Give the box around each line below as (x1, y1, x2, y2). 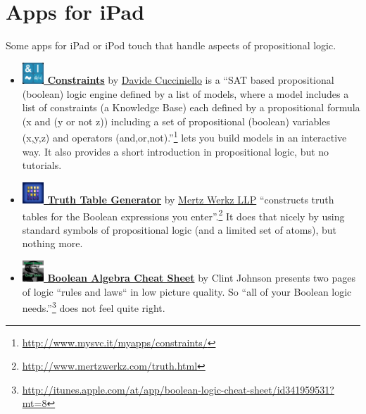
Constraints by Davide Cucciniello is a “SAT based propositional (47, 72, 334, 87)
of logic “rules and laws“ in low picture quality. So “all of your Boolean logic (22, 284, 352, 299)
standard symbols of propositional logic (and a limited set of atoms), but (22, 222, 337, 237)
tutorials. (22, 158, 62, 172)
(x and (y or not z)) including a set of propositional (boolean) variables (22, 113, 330, 128)
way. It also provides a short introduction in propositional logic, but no (22, 144, 329, 158)
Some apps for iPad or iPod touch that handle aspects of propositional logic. (6, 38, 336, 53)
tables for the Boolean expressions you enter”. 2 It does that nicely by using (22, 206, 345, 223)
